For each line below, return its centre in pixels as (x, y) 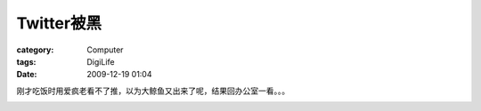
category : (35, 50)
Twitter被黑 (59, 23)
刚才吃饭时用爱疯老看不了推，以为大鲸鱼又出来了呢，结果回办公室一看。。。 (153, 91)
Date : (27, 75)
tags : (26, 61)
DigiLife (101, 61)
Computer (105, 50)
